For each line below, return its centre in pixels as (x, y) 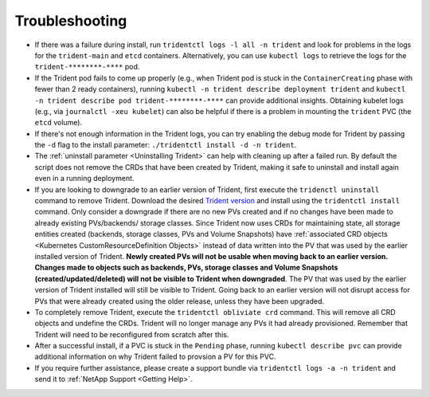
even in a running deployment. (84, 179)
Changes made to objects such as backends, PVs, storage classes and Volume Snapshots (186, 268)
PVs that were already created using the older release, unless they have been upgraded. (180, 301)
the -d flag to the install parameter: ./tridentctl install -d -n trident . (166, 145)
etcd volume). (59, 123)
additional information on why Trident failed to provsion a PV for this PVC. (155, 357)
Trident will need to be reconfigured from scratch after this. (132, 334)
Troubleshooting (71, 21)
